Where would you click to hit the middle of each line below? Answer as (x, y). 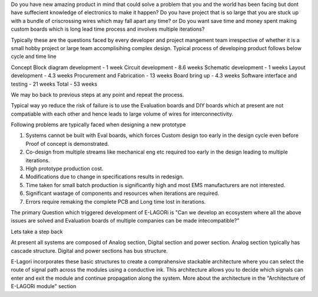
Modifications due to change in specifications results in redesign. (105, 177)
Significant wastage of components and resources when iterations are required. (122, 193)
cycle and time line (34, 57)
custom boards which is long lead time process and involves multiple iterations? (108, 29)
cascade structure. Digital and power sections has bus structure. (89, 250)
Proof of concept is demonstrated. (67, 143)
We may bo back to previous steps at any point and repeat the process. (97, 94)
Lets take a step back (37, 231)
